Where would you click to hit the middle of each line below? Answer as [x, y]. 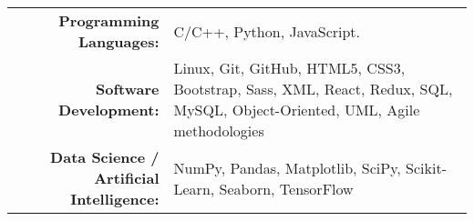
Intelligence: [115, 199]
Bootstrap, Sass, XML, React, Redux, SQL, [313, 89]
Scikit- [427, 167]
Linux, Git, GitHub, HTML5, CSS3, [289, 68]
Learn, [194, 188]
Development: [109, 110]
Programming [109, 20]
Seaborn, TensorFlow [286, 188]
